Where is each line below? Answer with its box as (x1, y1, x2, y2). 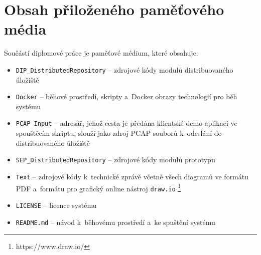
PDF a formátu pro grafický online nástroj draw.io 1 (16, 181, 181, 193)
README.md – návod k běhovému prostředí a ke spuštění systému (16, 216, 215, 227)
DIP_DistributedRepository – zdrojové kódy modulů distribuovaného (16, 64, 233, 75)
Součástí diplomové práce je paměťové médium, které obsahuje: (4, 48, 198, 58)
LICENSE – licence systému (16, 199, 97, 210)
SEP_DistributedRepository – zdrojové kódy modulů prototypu (16, 154, 215, 165)
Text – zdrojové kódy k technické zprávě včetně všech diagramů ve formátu (16, 171, 249, 181)
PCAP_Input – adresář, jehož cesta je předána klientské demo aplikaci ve (16, 118, 237, 128)
